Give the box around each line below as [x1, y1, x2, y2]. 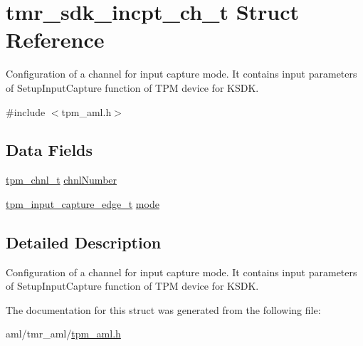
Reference [6, 25, 105, 54]
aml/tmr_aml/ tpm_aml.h [6, 326, 121, 341]
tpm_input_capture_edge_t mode [6, 196, 159, 211]
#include [6, 104, 46, 119]
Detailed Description [6, 231, 162, 253]
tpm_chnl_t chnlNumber [6, 172, 117, 187]
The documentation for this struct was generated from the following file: [6, 302, 321, 317]
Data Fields [6, 139, 93, 161]
